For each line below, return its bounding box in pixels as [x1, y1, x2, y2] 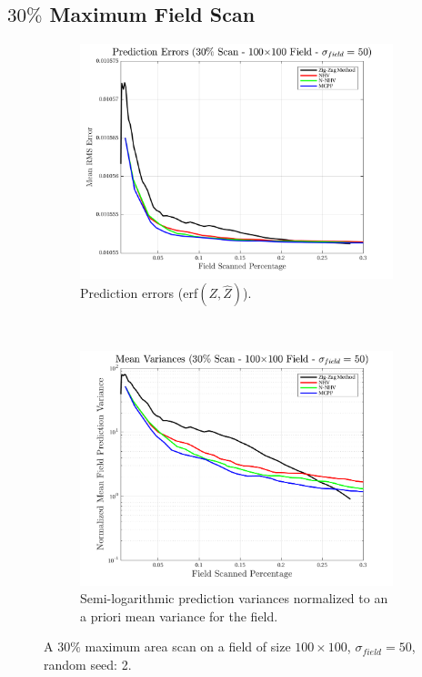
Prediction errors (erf [80, 283, 198, 303]
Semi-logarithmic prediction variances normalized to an [80, 589, 388, 608]
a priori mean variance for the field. [80, 606, 278, 625]
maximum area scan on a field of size [85, 637, 291, 656]
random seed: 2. [44, 655, 132, 674]
